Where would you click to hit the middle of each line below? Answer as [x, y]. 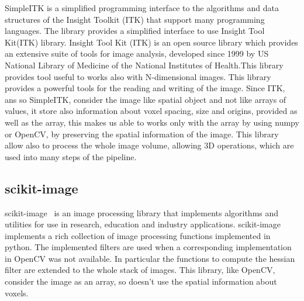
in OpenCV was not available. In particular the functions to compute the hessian [150, 258]
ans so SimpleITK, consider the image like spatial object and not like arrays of [146, 99]
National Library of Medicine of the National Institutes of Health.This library [144, 65]
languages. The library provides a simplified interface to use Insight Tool [135, 31]
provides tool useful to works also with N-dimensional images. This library [138, 76]
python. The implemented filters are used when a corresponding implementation [148, 247]
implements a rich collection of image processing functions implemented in [138, 235]
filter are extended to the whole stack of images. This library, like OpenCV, [140, 270]
